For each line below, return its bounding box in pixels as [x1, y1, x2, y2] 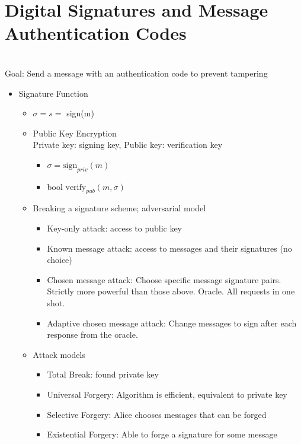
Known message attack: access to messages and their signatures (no [47, 242, 292, 254]
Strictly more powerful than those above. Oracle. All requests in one [47, 285, 295, 297]
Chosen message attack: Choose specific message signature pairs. [47, 273, 281, 286]
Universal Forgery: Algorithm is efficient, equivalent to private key [47, 388, 287, 400]
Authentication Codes [5, 21, 187, 45]
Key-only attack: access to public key [47, 222, 182, 234]
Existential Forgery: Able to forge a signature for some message [47, 428, 277, 440]
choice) [47, 253, 72, 266]
